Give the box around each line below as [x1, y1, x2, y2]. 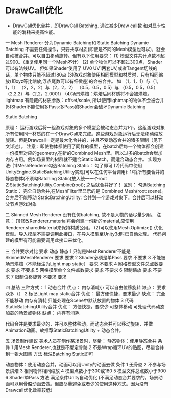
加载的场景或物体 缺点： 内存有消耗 [5, 310, 80, 316]
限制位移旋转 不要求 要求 [14, 273, 67, 280]
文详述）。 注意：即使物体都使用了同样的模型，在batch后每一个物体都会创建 [5, 143, 164, 150]
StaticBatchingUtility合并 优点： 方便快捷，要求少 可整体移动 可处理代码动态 [5, 303, 165, 309]
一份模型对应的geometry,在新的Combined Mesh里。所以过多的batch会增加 [5, 150, 163, 156]
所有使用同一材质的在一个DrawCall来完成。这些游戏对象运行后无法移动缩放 [5, 131, 163, 137]
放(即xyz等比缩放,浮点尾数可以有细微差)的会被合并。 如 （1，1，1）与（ [5, 78, 155, 84]
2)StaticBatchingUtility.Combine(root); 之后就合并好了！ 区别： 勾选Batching [5, 182, 166, 188]
